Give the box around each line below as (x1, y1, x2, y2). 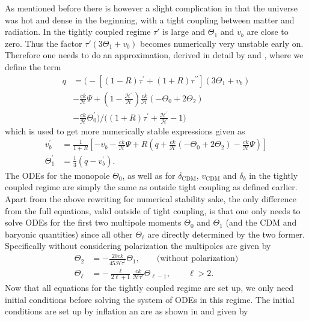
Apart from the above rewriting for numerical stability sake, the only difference (5, 192, 296, 205)
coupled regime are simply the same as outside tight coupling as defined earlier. (5, 181, 298, 193)
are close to (246, 25, 289, 38)
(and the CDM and (225, 216, 297, 229)
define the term (5, 60, 61, 73)
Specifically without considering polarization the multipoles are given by (5, 239, 271, 252)
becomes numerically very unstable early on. (140, 37, 304, 49)
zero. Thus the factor (5, 37, 82, 49)
